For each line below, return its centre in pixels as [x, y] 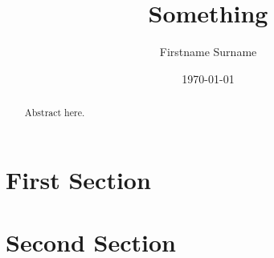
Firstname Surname [208, 52]
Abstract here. [55, 113]
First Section [78, 179]
